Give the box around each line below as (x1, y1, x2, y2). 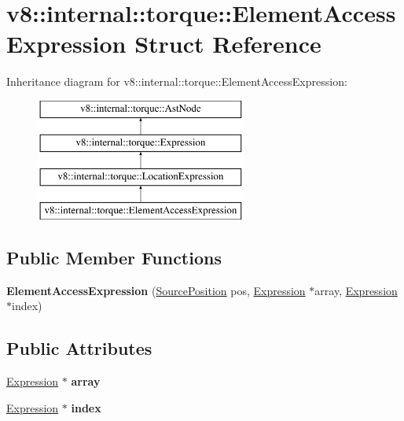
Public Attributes (6, 336, 152, 360)
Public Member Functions (6, 246, 222, 270)
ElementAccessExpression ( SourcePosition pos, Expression (6, 282, 306, 298)
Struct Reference (134, 28, 321, 60)
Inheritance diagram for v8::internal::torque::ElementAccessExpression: (6, 73, 347, 90)
